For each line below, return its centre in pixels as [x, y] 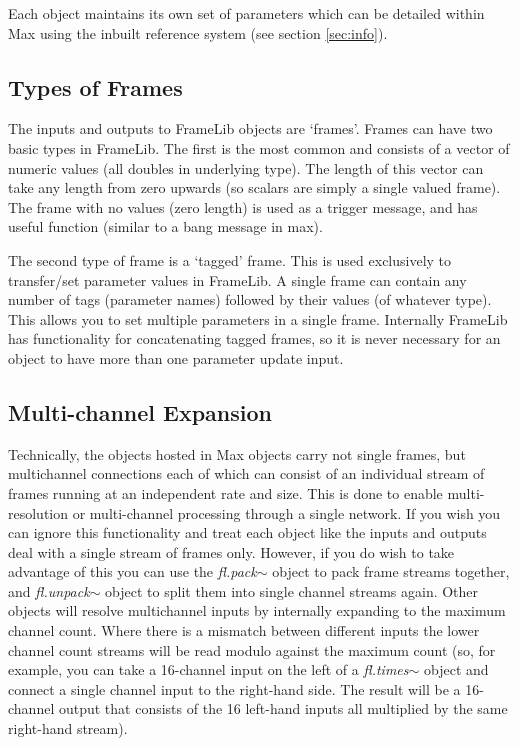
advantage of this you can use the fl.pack [132, 571]
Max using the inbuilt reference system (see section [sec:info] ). [198, 32]
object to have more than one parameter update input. [176, 357]
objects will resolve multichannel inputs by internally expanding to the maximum [257, 610]
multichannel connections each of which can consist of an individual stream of [246, 473]
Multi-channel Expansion [140, 411]
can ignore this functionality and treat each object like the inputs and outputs [247, 532]
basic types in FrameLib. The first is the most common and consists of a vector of [259, 147]
